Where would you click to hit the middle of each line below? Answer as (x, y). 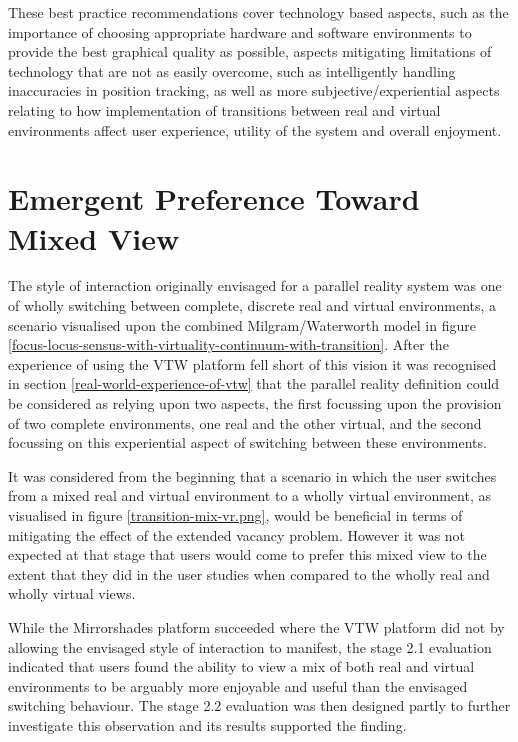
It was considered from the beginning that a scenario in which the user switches (252, 475)
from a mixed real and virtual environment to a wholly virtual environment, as (249, 495)
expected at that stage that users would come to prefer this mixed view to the (247, 554)
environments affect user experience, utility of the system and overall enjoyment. (255, 129)
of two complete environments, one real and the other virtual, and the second (245, 422)
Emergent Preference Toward (214, 198)
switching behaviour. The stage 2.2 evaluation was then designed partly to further (259, 705)
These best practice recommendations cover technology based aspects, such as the (258, 12)
